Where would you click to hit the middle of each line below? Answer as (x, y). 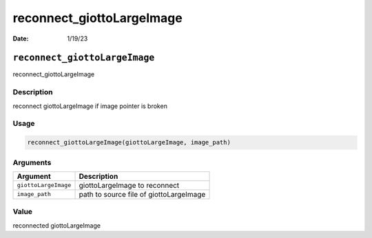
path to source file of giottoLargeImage (142, 194)
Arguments (32, 162)
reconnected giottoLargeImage (57, 225)
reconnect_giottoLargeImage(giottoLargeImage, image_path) (129, 142)
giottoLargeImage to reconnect (129, 185)
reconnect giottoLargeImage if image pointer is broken (90, 106)
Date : (21, 39)
